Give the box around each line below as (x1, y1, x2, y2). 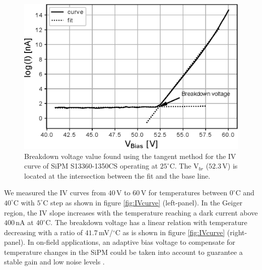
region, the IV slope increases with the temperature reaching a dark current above (4, 207, 258, 218)
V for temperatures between (141, 187, 227, 198)
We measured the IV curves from (4, 187, 106, 198)
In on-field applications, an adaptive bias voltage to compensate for (27, 237, 235, 247)
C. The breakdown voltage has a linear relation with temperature (45, 217, 247, 228)
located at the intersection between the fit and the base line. (24, 170, 211, 181)
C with (13, 197, 35, 207)
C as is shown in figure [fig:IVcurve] (115, 227, 225, 237)
